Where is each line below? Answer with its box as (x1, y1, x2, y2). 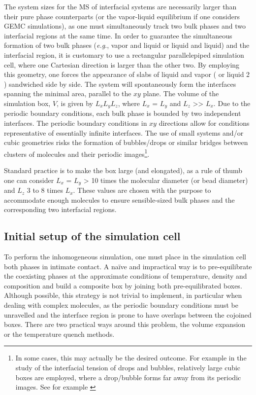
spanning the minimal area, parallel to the (4, 88, 131, 99)
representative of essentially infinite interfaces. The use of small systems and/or (4, 127, 244, 138)
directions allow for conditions (159, 117, 250, 128)
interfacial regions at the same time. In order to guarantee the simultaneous (4, 30, 232, 40)
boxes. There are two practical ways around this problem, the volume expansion (4, 319, 246, 329)
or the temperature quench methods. (4, 328, 115, 339)
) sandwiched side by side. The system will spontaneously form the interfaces (4, 78, 236, 89)
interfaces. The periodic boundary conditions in (4, 117, 147, 128)
